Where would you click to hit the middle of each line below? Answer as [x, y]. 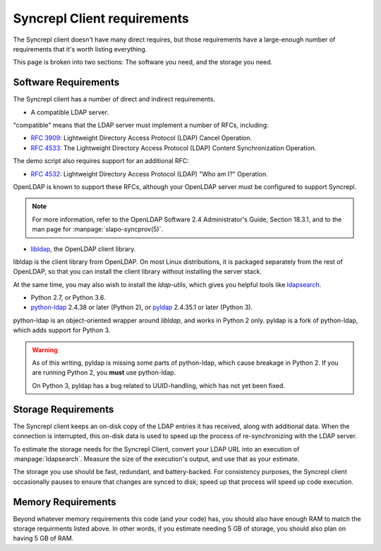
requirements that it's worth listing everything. [80, 49]
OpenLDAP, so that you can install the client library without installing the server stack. [138, 272]
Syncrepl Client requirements [101, 18]
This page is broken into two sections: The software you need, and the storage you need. [143, 62]
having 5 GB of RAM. [43, 538]
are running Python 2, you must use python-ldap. [104, 373]
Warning [45, 350]
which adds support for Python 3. [62, 330]
